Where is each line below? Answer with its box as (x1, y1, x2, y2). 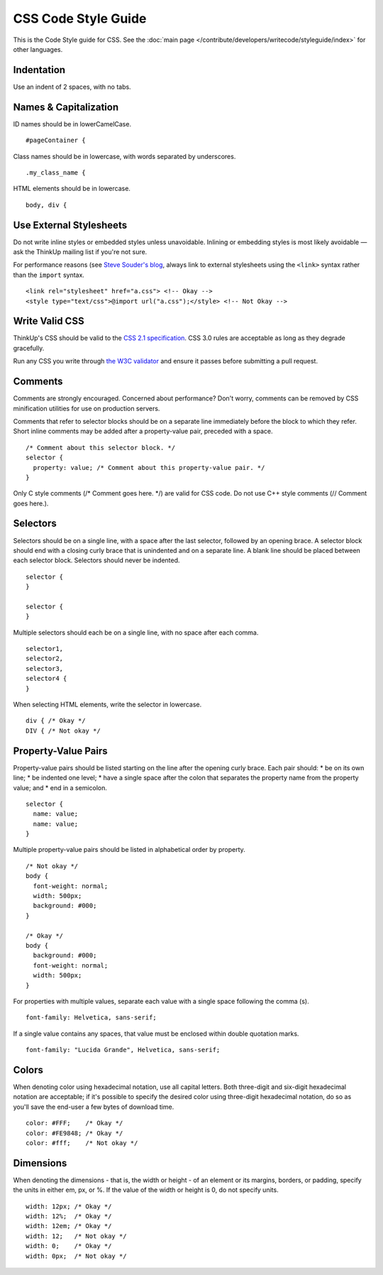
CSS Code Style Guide (13, 11, 147, 26)
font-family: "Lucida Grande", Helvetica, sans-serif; (26, 1046, 221, 1054)
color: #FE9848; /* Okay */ (26, 1129, 123, 1137)
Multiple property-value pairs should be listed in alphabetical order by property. (13, 846, 246, 854)
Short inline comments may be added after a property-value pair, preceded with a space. (13, 427, 273, 436)
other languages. (13, 45, 63, 53)
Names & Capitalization (13, 101, 119, 113)
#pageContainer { (26, 136, 86, 145)
